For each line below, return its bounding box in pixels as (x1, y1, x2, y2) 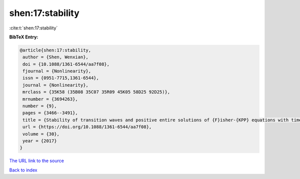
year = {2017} (22, 138, 57, 144)
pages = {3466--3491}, (22, 110, 78, 116)
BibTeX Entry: (9, 34, 38, 40)
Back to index (9, 167, 37, 173)
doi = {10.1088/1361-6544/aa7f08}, (22, 61, 110, 67)
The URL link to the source (9, 158, 64, 164)
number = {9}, (22, 103, 57, 109)
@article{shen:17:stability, (19, 47, 91, 53)
